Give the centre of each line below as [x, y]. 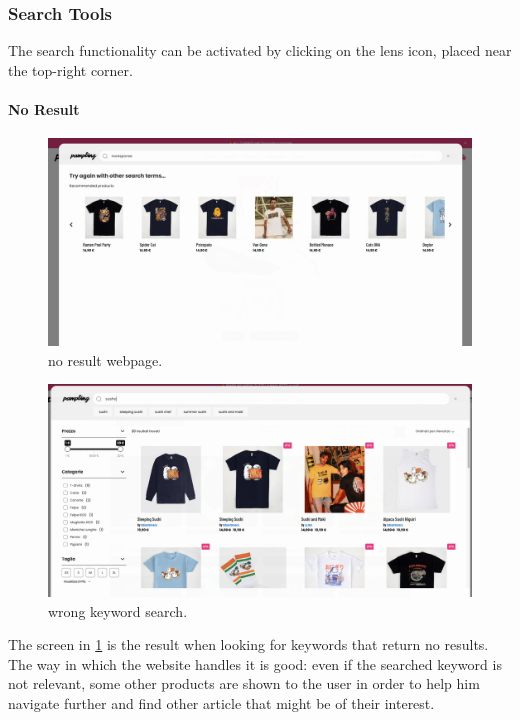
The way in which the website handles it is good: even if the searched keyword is [255, 663]
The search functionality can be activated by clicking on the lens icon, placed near [260, 50]
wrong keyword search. [118, 610]
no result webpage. [105, 359]
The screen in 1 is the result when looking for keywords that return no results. [248, 644]
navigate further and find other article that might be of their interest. [221, 703]
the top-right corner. [70, 69]
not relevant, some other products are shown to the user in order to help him [244, 683]
